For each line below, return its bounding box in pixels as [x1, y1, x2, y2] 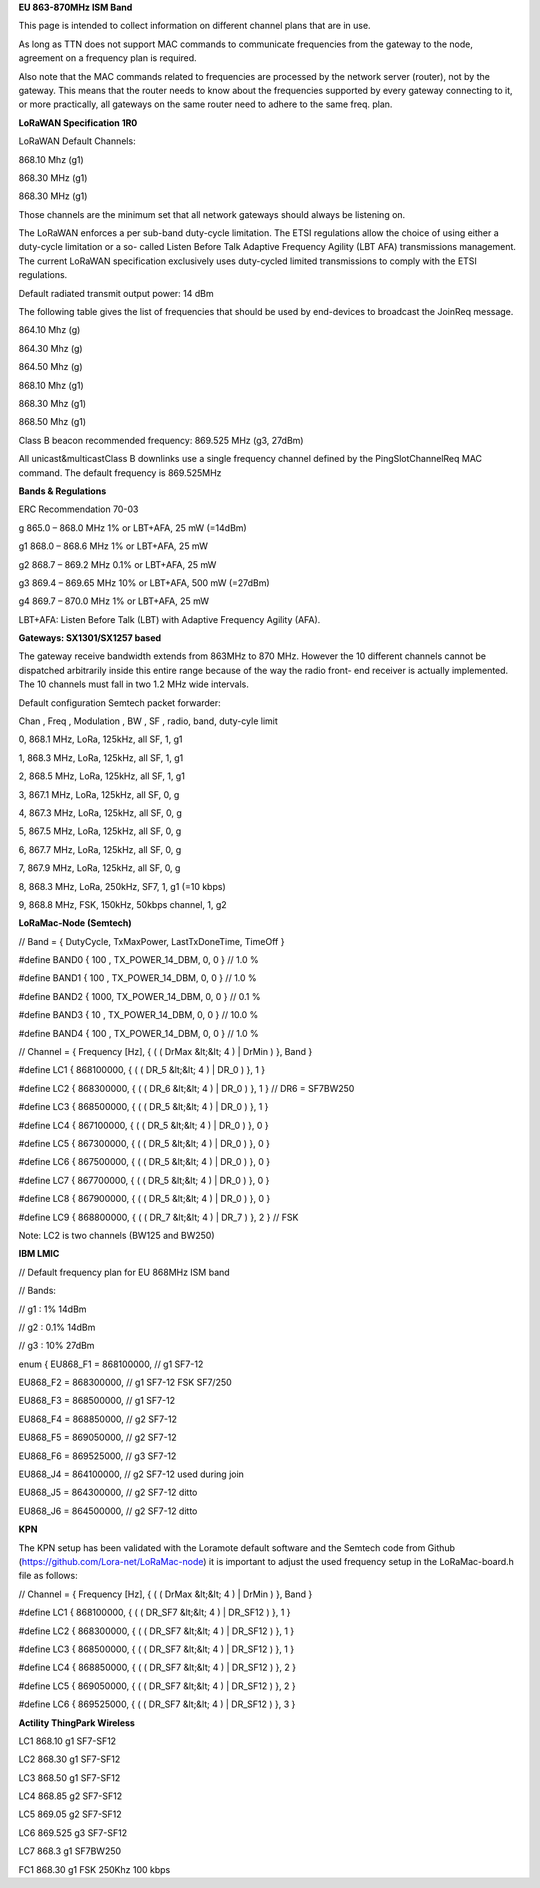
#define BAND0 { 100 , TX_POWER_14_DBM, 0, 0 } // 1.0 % [18, 954, 259, 966]
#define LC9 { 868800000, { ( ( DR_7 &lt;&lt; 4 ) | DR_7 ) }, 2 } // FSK [18, 1211, 299, 1223]
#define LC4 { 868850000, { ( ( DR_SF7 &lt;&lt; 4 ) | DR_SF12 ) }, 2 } [18, 1661, 297, 1674]
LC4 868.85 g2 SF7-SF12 [18, 1790, 123, 1802]
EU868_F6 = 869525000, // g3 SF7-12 [18, 1450, 177, 1462]
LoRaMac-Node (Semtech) [18, 917, 132, 929]
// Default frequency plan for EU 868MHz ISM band [18, 1266, 230, 1278]
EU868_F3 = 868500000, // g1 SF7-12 [18, 1395, 175, 1407]
